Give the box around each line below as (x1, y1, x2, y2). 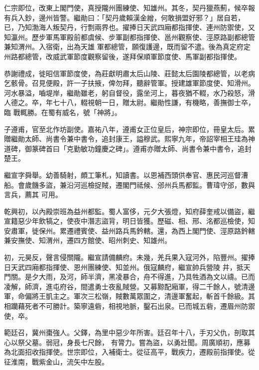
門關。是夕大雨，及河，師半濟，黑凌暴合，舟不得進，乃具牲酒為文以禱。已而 (4, 271, 255, 282)
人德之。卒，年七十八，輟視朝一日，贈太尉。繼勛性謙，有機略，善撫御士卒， (4, 97, 255, 108)
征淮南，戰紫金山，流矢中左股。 (4, 357, 109, 367)
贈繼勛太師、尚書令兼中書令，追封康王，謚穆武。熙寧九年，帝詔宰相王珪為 (4, 133, 248, 144)
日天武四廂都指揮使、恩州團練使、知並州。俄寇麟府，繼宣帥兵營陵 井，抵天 (4, 261, 251, 272)
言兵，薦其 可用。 (4, 189, 62, 200)
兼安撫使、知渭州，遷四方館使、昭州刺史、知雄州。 (4, 235, 171, 246)
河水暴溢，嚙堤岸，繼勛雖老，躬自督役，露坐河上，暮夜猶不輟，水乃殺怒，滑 (4, 87, 255, 98)
